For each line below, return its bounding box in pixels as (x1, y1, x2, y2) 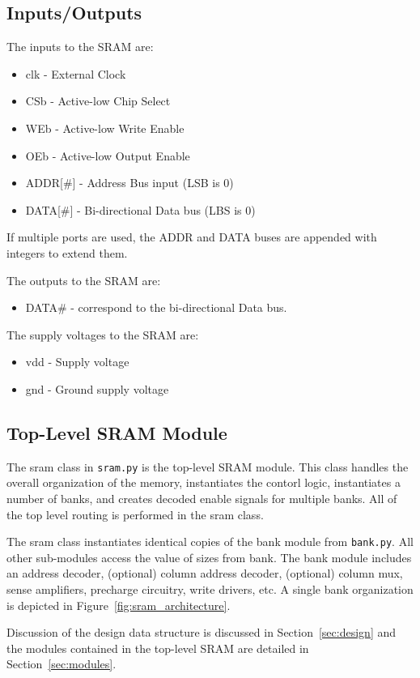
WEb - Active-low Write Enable (25, 119, 185, 136)
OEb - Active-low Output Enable (25, 147, 190, 164)
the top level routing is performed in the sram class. (6, 505, 264, 522)
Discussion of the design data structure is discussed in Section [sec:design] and (6, 624, 397, 641)
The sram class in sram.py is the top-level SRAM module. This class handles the (6, 458, 409, 475)
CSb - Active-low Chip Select (25, 92, 171, 109)
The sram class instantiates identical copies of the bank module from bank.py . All (6, 533, 414, 550)
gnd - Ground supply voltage (25, 380, 169, 397)
